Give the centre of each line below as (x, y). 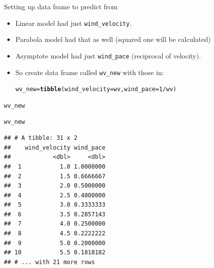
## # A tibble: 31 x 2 (41, 138)
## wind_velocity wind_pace (55, 147)
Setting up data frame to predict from (61, 6)
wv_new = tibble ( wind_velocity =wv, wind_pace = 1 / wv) (96, 89)
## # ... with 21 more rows (50, 262)
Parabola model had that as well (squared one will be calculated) (113, 39)
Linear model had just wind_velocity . (74, 23)
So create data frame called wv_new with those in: (90, 72)
